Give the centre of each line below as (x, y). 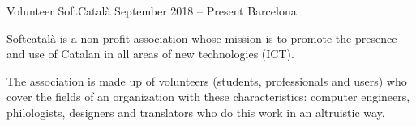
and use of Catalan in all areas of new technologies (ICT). (150, 54)
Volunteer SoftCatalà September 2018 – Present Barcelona (152, 10)
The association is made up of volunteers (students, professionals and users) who (207, 80)
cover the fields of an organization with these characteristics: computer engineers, (208, 97)
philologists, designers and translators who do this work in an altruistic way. (196, 112)
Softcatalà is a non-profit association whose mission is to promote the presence (202, 38)
